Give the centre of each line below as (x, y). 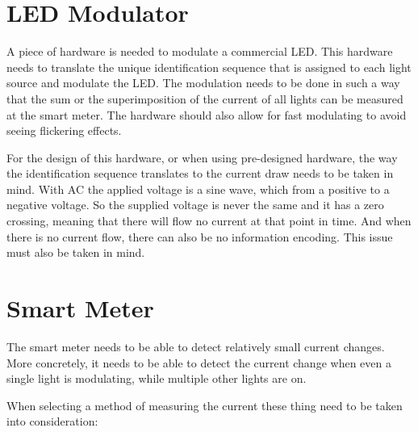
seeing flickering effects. (64, 130)
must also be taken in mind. (76, 252)
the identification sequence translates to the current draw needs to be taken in (200, 173)
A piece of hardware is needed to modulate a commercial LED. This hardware (200, 51)
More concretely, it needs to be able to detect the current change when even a (199, 362)
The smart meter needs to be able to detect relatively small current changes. (196, 346)
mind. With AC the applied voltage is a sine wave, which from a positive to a (198, 189)
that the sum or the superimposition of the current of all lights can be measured (205, 98)
